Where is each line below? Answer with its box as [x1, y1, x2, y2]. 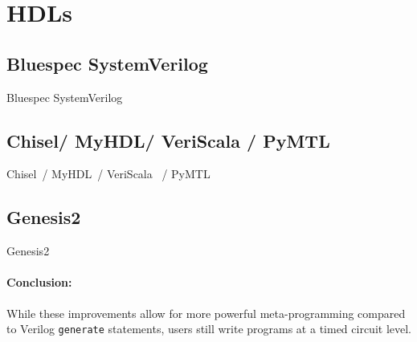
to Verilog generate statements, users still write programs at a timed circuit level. [6, 320, 411, 337]
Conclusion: [6, 274, 72, 291]
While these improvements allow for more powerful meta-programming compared [6, 304, 406, 321]
